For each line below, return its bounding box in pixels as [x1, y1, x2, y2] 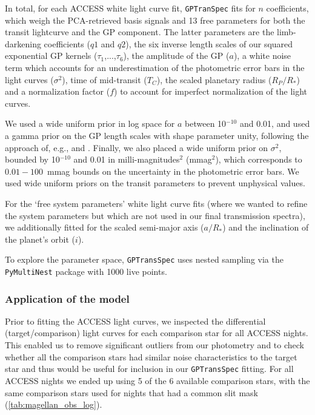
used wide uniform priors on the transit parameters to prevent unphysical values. [5, 177, 305, 189]
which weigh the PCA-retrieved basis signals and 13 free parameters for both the [5, 13, 305, 26]
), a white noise [233, 49, 291, 62]
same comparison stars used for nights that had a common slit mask [5, 386, 258, 399]
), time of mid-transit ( [62, 73, 147, 86]
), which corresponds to [215, 153, 302, 166]
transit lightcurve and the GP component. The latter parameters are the [5, 25, 274, 38]
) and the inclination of [222, 221, 309, 234]
